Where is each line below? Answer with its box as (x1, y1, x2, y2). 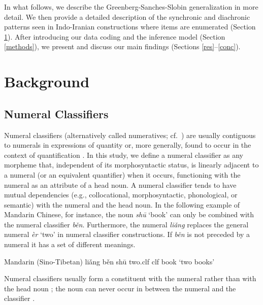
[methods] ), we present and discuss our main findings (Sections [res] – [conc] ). (4, 41, 241, 52)
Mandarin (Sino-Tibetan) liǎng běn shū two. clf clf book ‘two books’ (4, 256, 215, 266)
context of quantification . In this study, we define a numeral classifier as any (4, 149, 244, 160)
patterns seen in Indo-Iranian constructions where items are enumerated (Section (4, 21, 256, 32)
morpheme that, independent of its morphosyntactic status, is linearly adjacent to (4, 159, 259, 170)
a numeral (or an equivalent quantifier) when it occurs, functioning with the (4, 169, 241, 180)
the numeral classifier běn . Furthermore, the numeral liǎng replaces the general (4, 219, 249, 229)
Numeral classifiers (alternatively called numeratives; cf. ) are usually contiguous (4, 129, 256, 140)
